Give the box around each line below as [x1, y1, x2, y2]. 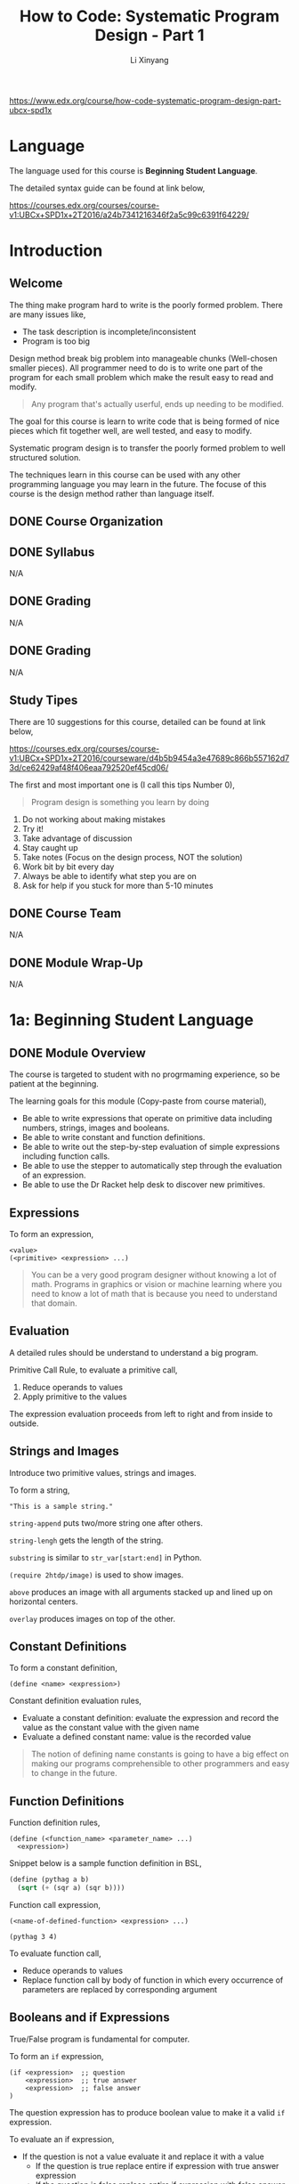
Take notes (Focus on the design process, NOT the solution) [21, 852, 243, 862]
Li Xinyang [130, 54, 169, 65]
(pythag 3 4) [9, 1932, 58, 1941]
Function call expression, [9, 1899, 101, 1910]
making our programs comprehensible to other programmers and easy [30, 1758, 290, 1769]
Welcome [9, 276, 63, 291]
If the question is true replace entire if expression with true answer [35, 2160, 279, 2171]
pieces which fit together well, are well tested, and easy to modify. [9, 425, 253, 436]
